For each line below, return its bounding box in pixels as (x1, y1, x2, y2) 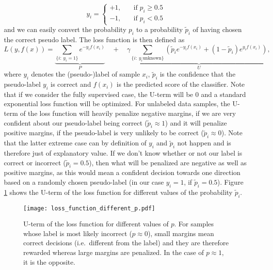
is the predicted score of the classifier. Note (116, 79, 245, 89)
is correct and (50, 79, 91, 89)
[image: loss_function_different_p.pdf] (23, 205, 156, 212)
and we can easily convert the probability (4, 24, 127, 34)
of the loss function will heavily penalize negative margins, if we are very (20, 108, 236, 118)
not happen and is (177, 138, 231, 148)
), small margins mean (147, 228, 214, 238)
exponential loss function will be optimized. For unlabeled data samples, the (4, 98, 230, 109)
